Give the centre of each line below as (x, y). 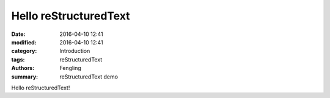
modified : (24, 42)
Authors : (23, 68)
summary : (25, 77)
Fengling (71, 68)
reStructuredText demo (89, 77)
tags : (18, 59)
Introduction (75, 51)
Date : (18, 34)
